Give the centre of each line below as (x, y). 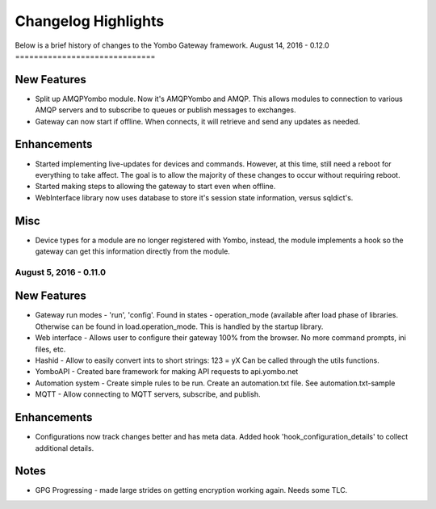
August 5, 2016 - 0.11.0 (61, 272)
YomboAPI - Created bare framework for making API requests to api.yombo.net (167, 372)
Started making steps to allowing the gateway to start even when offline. (155, 187)
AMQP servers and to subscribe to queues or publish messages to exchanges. (166, 110)
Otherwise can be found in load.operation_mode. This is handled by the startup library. (179, 326)
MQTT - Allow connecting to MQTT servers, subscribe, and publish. (148, 394)
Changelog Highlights (90, 21)
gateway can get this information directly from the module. (132, 251)
